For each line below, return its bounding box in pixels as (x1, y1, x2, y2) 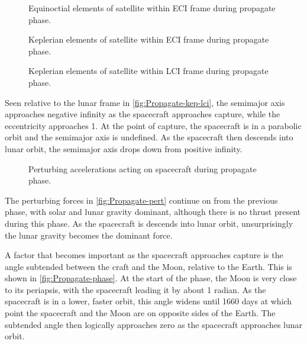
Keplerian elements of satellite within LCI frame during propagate (28, 65, 269, 77)
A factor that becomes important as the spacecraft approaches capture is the (5, 249, 283, 261)
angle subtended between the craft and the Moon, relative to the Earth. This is (5, 260, 292, 272)
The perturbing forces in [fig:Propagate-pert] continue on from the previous (5, 194, 278, 206)
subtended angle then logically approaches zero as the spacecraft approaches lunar (5, 318, 303, 330)
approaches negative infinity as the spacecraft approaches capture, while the (5, 108, 280, 120)
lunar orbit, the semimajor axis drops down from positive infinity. (5, 142, 243, 155)
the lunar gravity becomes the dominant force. (5, 229, 173, 241)
